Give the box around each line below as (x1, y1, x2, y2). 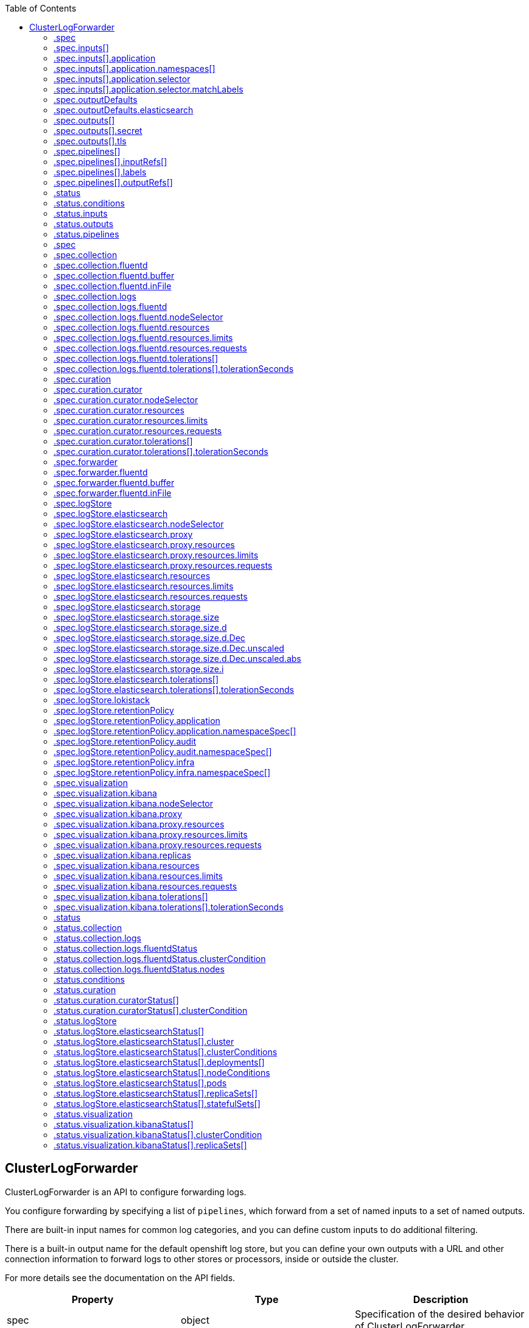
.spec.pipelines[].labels (54, 167, 147, 177)
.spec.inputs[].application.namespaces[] (54, 63, 215, 74)
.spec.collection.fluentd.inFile (54, 281, 172, 291)
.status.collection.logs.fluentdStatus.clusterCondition (54, 954, 266, 964)
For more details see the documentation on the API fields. (5, 1272, 236, 1283)
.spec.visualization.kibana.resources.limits (54, 871, 223, 881)
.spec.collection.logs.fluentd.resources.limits (54, 332, 233, 343)
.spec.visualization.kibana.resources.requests (54, 881, 237, 891)
